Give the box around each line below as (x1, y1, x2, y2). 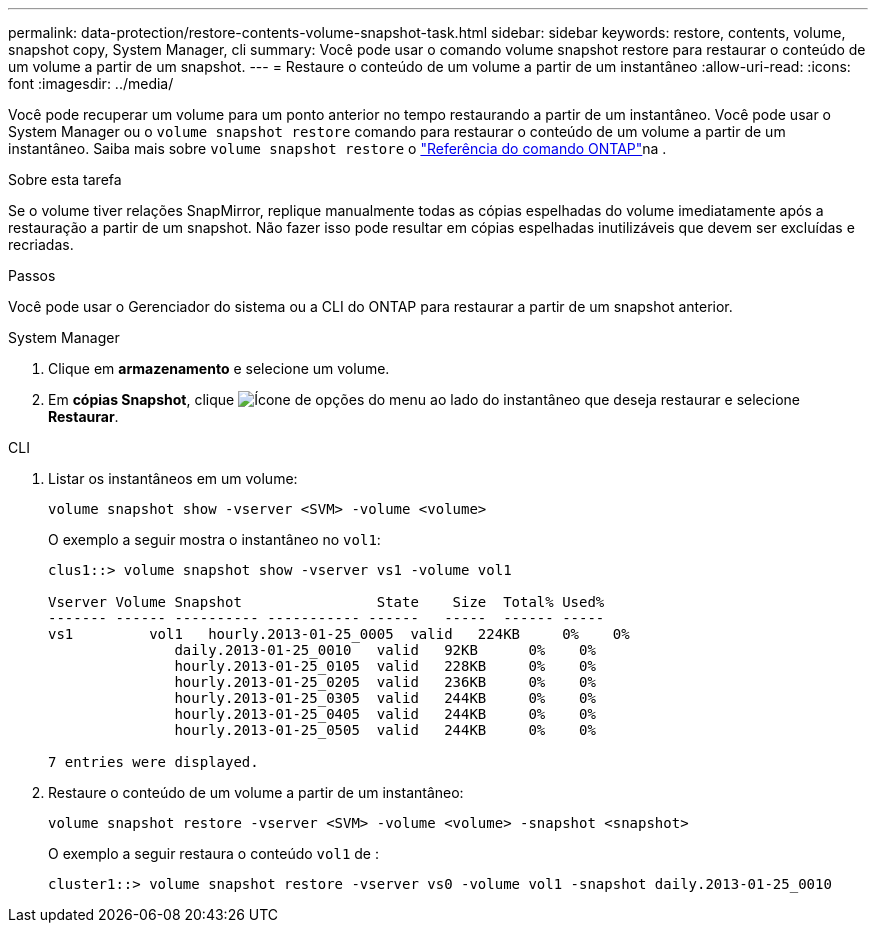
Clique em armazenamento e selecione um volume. (48, 360, 390, 377)
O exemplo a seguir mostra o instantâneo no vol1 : (48, 531, 381, 548)
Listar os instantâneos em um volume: (48, 470, 298, 487)
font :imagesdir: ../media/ (8, 75, 174, 92)
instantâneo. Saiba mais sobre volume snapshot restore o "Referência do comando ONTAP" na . (8, 140, 667, 157)
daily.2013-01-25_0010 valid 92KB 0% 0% (174, 642, 596, 658)
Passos (8, 267, 56, 284)
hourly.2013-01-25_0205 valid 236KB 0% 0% (174, 674, 596, 690)
